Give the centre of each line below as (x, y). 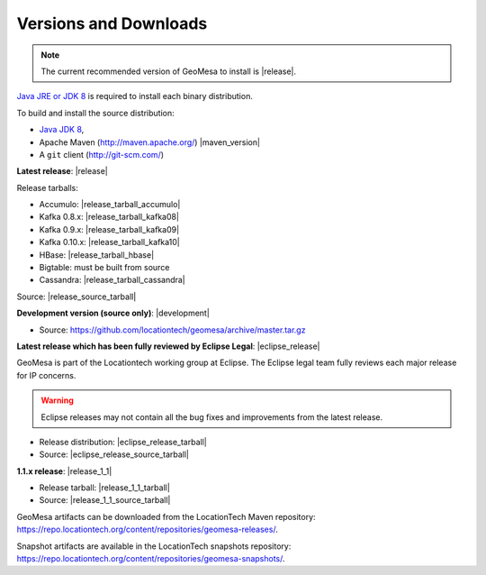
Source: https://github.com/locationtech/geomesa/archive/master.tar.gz (172, 330)
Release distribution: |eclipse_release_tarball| (123, 442)
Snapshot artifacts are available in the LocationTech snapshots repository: (154, 546)
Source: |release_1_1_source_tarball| (105, 500)
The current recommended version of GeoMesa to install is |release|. (169, 71)
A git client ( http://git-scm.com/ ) (102, 154)
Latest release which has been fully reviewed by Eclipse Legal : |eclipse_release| (168, 346)
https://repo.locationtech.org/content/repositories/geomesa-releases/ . (147, 529)
